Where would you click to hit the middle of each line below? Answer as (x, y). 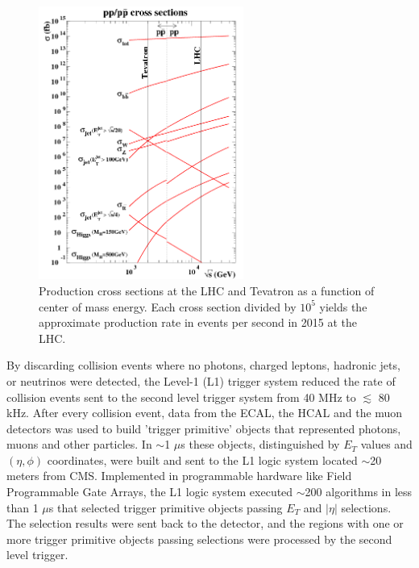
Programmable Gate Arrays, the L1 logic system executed (150, 492)
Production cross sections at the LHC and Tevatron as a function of (207, 290)
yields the (343, 306)
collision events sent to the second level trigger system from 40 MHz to (181, 397)
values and (386, 444)
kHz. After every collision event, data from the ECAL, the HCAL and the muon (205, 413)
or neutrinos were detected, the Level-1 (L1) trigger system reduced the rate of (201, 380)
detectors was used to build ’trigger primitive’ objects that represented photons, (204, 428)
